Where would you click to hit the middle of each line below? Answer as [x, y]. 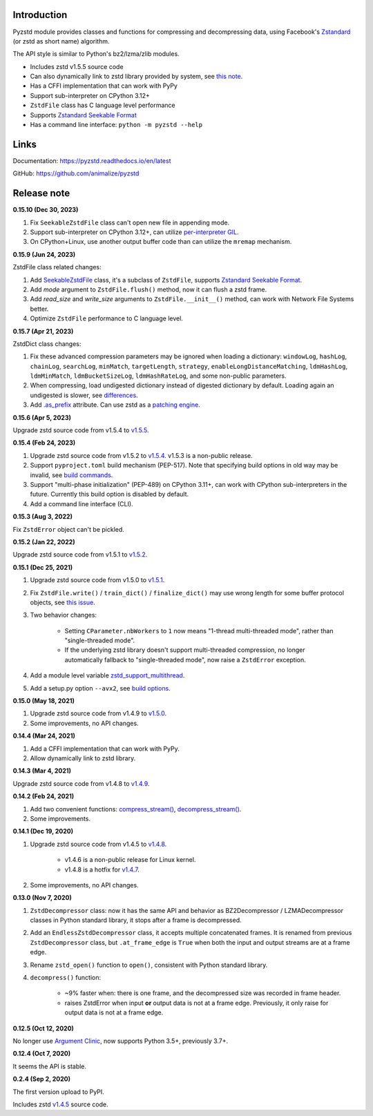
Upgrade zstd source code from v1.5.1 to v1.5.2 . [80, 555]
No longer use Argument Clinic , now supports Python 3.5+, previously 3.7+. [121, 1041]
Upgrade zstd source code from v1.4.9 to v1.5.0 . [98, 713]
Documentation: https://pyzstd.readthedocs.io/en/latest [92, 161]
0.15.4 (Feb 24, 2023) [44, 443]
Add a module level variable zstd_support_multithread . [107, 675]
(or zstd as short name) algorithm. [61, 41]
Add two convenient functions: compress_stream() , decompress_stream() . [136, 809]
